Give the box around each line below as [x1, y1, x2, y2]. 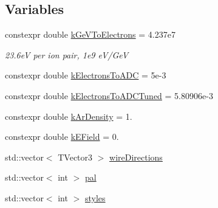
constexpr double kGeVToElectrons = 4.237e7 [5, 28, 175, 41]
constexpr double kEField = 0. [5, 130, 119, 143]
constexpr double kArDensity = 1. [5, 109, 132, 122]
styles [84, 191, 106, 204]
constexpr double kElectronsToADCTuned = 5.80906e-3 [5, 89, 213, 102]
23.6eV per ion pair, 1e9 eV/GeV [5, 48, 129, 61]
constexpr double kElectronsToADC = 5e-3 [5, 69, 166, 81]
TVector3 [58, 150, 93, 163]
